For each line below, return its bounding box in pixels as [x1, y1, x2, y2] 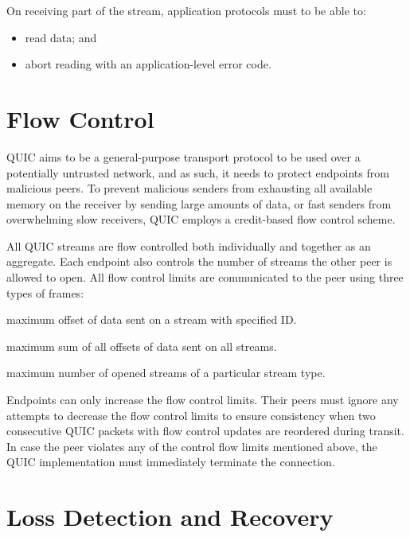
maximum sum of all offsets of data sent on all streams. [6, 337, 277, 354]
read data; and [25, 29, 97, 45]
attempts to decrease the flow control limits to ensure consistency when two [6, 407, 376, 423]
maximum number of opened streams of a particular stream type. [6, 364, 326, 381]
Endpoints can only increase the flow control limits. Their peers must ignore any [6, 391, 399, 408]
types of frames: [6, 284, 84, 301]
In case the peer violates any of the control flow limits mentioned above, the [6, 438, 377, 454]
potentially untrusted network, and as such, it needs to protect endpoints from [6, 164, 389, 181]
